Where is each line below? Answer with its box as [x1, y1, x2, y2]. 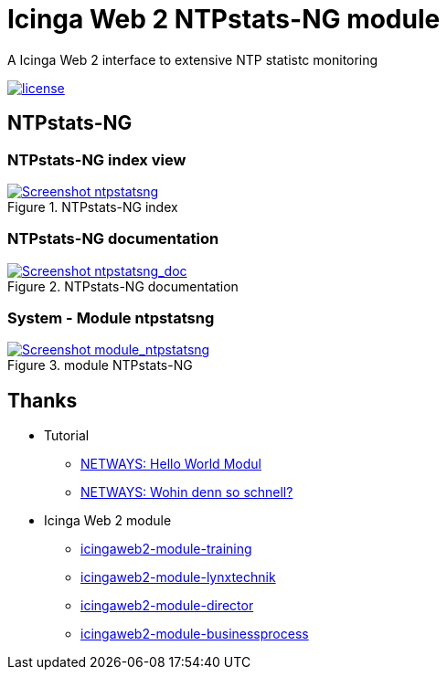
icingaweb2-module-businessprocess [80, 626, 309, 642]
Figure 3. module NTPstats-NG [7, 357, 193, 374]
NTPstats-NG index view [7, 150, 186, 169]
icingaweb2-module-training [80, 541, 252, 557]
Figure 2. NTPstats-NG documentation [7, 278, 239, 294]
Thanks [7, 388, 78, 412]
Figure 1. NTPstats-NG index [7, 198, 178, 215]
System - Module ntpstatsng [7, 309, 215, 328]
